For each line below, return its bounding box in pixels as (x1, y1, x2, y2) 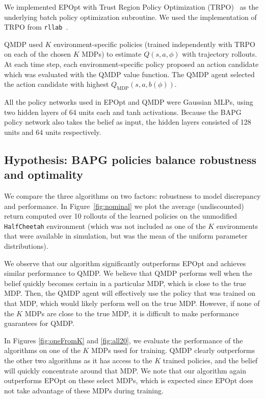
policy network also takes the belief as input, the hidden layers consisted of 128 (4, 116, 251, 127)
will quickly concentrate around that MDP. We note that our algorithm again (4, 365, 247, 375)
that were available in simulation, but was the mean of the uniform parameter (4, 230, 248, 241)
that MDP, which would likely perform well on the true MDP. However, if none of (4, 297, 260, 308)
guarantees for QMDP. (4, 318, 74, 328)
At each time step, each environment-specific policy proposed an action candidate (4, 59, 259, 69)
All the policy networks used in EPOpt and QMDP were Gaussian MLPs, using (4, 97, 253, 107)
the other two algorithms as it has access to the (4, 355, 152, 365)
